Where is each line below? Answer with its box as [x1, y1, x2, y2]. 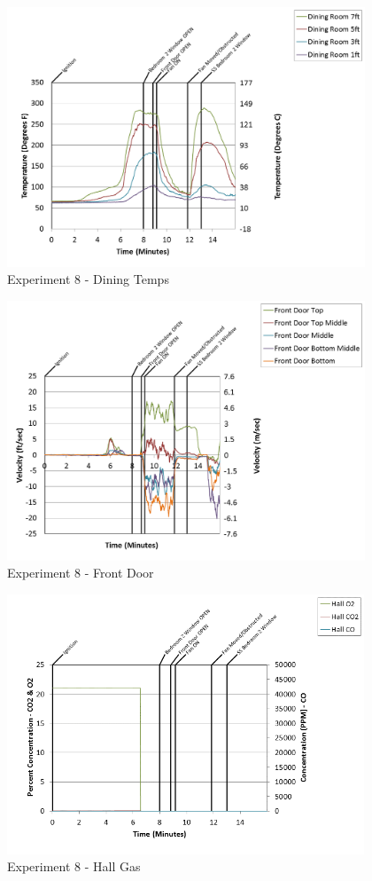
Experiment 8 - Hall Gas [7, 857, 141, 876]
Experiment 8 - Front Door [7, 563, 154, 582]
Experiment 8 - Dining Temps [7, 270, 169, 288]
